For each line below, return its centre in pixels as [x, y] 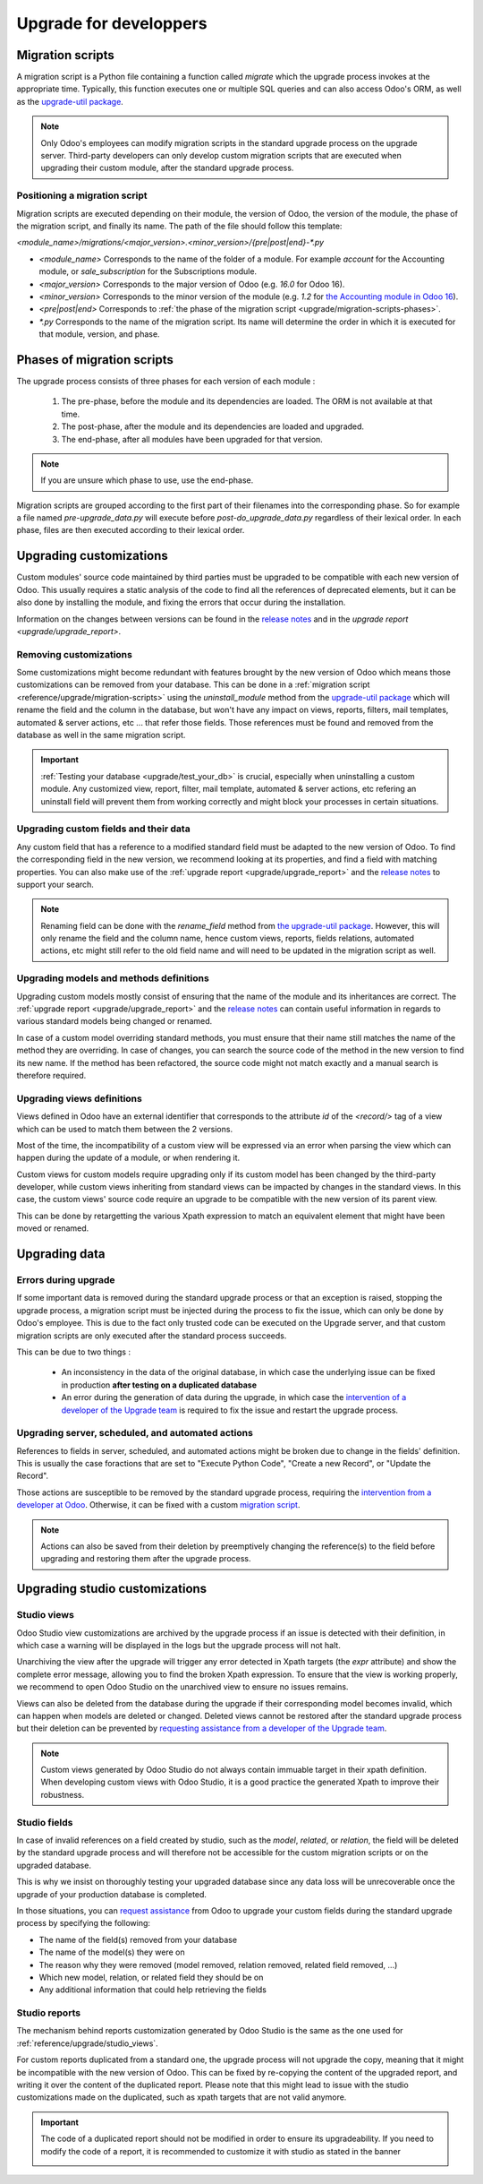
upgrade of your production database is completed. [112, 1894]
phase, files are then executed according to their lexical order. [131, 530]
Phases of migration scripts [95, 360]
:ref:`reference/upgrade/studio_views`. [87, 2043]
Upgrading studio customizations [112, 1589]
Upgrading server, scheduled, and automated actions [135, 1433]
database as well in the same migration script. [101, 735]
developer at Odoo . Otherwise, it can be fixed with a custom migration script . [158, 1505]
